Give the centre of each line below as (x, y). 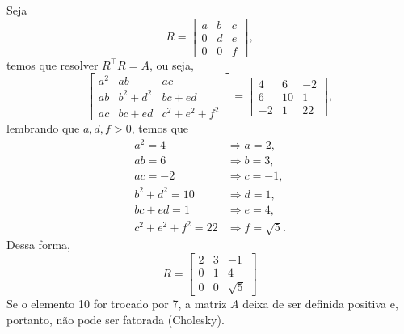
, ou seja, (171, 64)
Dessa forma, (38, 245)
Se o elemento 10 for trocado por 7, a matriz (117, 304)
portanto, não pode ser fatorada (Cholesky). (116, 319)
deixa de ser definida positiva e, (320, 304)
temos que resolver (53, 64)
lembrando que (43, 128)
